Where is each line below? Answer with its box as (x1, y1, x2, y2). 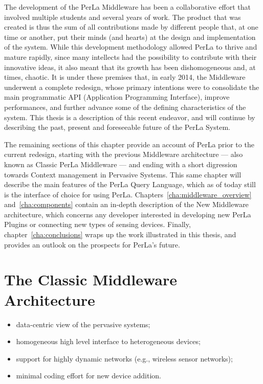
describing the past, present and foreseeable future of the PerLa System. (4, 122, 230, 132)
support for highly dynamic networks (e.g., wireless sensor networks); (16, 353, 233, 364)
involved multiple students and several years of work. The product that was (4, 11, 241, 22)
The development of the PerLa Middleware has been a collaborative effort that (4, 2, 251, 12)
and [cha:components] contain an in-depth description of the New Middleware (4, 199, 249, 210)
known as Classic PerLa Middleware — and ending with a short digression (4, 159, 237, 169)
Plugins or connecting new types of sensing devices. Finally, (4, 219, 191, 230)
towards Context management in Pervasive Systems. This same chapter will (4, 169, 242, 179)
